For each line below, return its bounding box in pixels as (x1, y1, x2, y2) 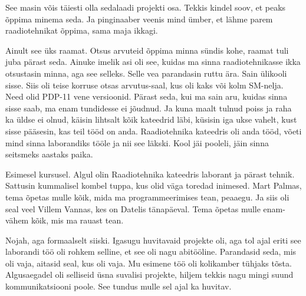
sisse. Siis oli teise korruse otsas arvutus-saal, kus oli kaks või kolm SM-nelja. (5, 78, 284, 91)
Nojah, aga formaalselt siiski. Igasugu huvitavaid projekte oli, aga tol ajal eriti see (5, 233, 301, 246)
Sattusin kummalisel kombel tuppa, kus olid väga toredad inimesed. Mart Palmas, (5, 179, 302, 192)
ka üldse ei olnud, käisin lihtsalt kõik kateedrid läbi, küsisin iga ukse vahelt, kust (5, 113, 297, 126)
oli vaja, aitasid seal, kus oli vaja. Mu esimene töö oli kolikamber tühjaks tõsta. (5, 256, 292, 269)
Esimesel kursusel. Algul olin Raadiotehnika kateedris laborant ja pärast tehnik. (5, 167, 295, 180)
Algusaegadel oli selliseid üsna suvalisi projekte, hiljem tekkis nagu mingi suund (5, 268, 294, 281)
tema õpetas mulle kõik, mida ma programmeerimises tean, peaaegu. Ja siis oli (5, 190, 289, 203)
